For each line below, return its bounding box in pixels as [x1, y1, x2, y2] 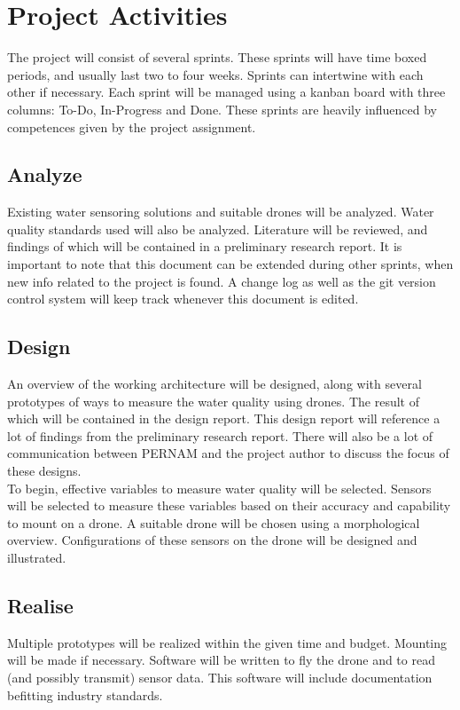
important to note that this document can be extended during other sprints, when [7, 255, 454, 273]
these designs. [7, 461, 82, 480]
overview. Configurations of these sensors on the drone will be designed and [7, 531, 417, 549]
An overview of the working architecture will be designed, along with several [7, 375, 422, 393]
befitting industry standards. [7, 685, 163, 704]
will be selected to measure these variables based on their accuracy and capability [7, 496, 451, 515]
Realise [7, 591, 74, 619]
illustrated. [7, 548, 66, 566]
